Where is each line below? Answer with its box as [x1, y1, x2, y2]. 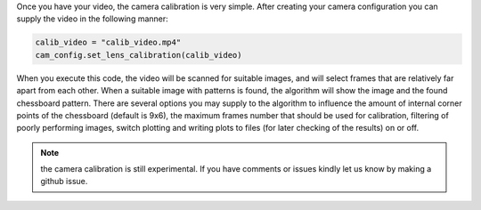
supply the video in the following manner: [16, 13, 168, 24]
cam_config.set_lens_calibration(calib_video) [35, 50, 242, 60]
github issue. [40, 176, 88, 187]
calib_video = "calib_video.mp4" [35, 37, 182, 48]
